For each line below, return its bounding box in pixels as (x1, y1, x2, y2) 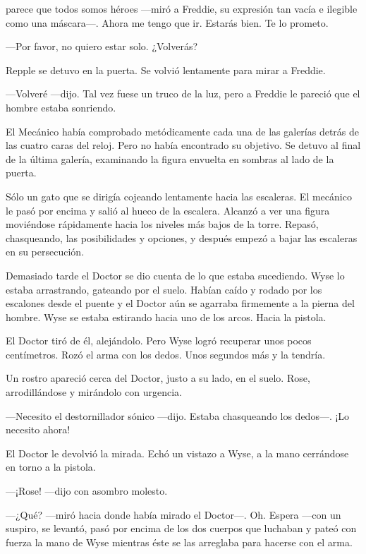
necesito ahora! (6, 422, 71, 437)
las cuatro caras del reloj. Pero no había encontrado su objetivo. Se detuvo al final (6, 138, 361, 152)
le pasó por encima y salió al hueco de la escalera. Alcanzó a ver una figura (6, 203, 330, 217)
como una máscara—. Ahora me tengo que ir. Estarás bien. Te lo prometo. (6, 15, 329, 30)
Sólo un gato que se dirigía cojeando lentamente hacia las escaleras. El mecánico (6, 188, 352, 203)
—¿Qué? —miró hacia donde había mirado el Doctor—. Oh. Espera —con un (6, 507, 341, 522)
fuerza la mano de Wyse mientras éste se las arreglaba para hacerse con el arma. (6, 534, 353, 549)
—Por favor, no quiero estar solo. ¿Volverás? (6, 39, 198, 54)
